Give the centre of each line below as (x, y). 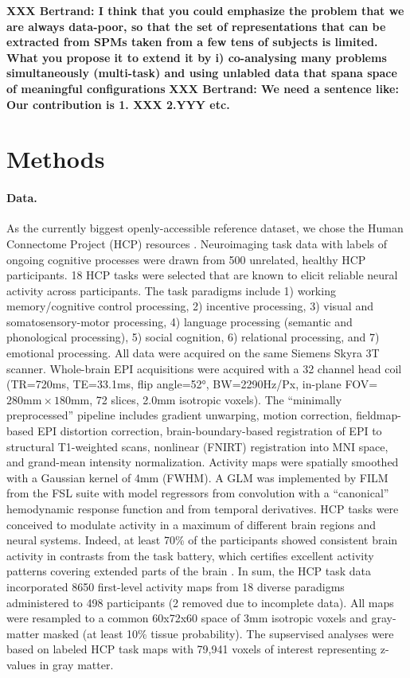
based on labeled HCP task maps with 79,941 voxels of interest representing (192, 649)
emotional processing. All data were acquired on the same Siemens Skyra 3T (193, 353)
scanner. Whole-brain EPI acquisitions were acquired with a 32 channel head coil (204, 368)
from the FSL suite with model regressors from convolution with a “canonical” (198, 493)
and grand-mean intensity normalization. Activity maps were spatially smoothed (203, 462)
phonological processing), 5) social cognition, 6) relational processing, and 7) (193, 337)
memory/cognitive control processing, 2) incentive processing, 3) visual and (190, 306)
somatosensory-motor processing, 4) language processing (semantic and (180, 321)
